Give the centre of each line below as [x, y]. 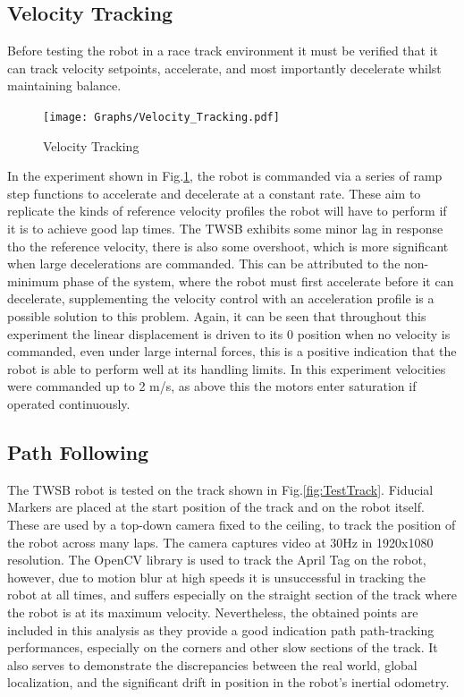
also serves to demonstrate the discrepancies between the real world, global [212, 664]
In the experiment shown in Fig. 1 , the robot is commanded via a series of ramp [225, 176]
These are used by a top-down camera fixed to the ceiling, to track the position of [232, 524]
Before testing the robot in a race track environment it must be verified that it [223, 51]
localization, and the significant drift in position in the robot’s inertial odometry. [228, 682]
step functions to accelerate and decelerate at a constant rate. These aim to [214, 193]
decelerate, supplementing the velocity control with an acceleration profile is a [221, 298]
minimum [33, 280]
